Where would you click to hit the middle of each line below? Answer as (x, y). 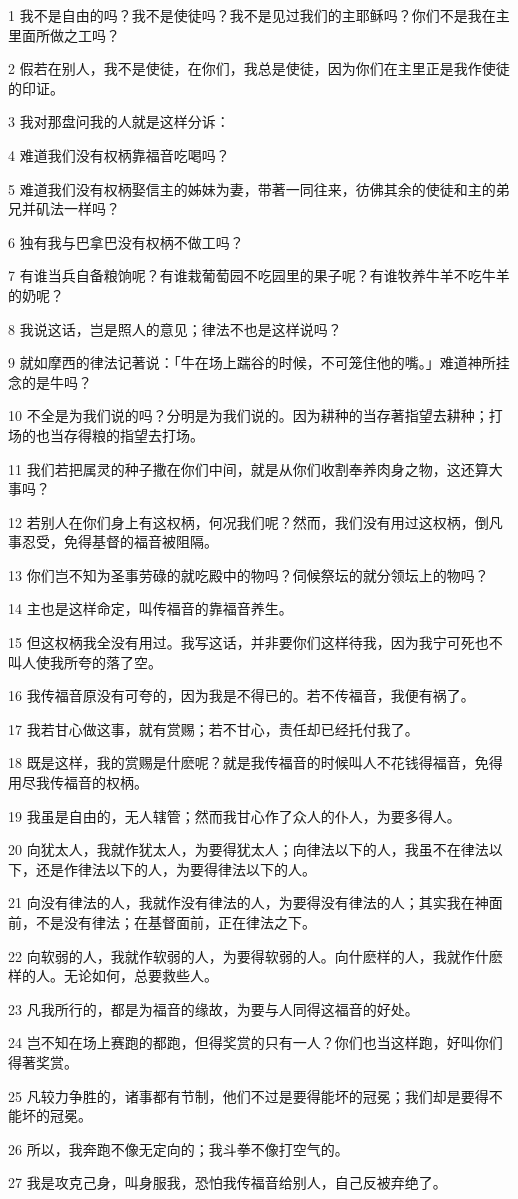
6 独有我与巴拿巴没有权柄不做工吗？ (126, 241)
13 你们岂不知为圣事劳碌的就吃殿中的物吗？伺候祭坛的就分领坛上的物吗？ (248, 574)
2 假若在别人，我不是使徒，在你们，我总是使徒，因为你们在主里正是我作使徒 (259, 68)
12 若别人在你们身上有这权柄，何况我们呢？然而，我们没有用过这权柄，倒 (248, 521)
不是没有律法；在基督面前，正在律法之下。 (175, 922)
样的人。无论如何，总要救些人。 (113, 975)
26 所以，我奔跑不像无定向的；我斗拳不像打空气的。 (178, 1148)
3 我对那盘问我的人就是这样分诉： (119, 121)
